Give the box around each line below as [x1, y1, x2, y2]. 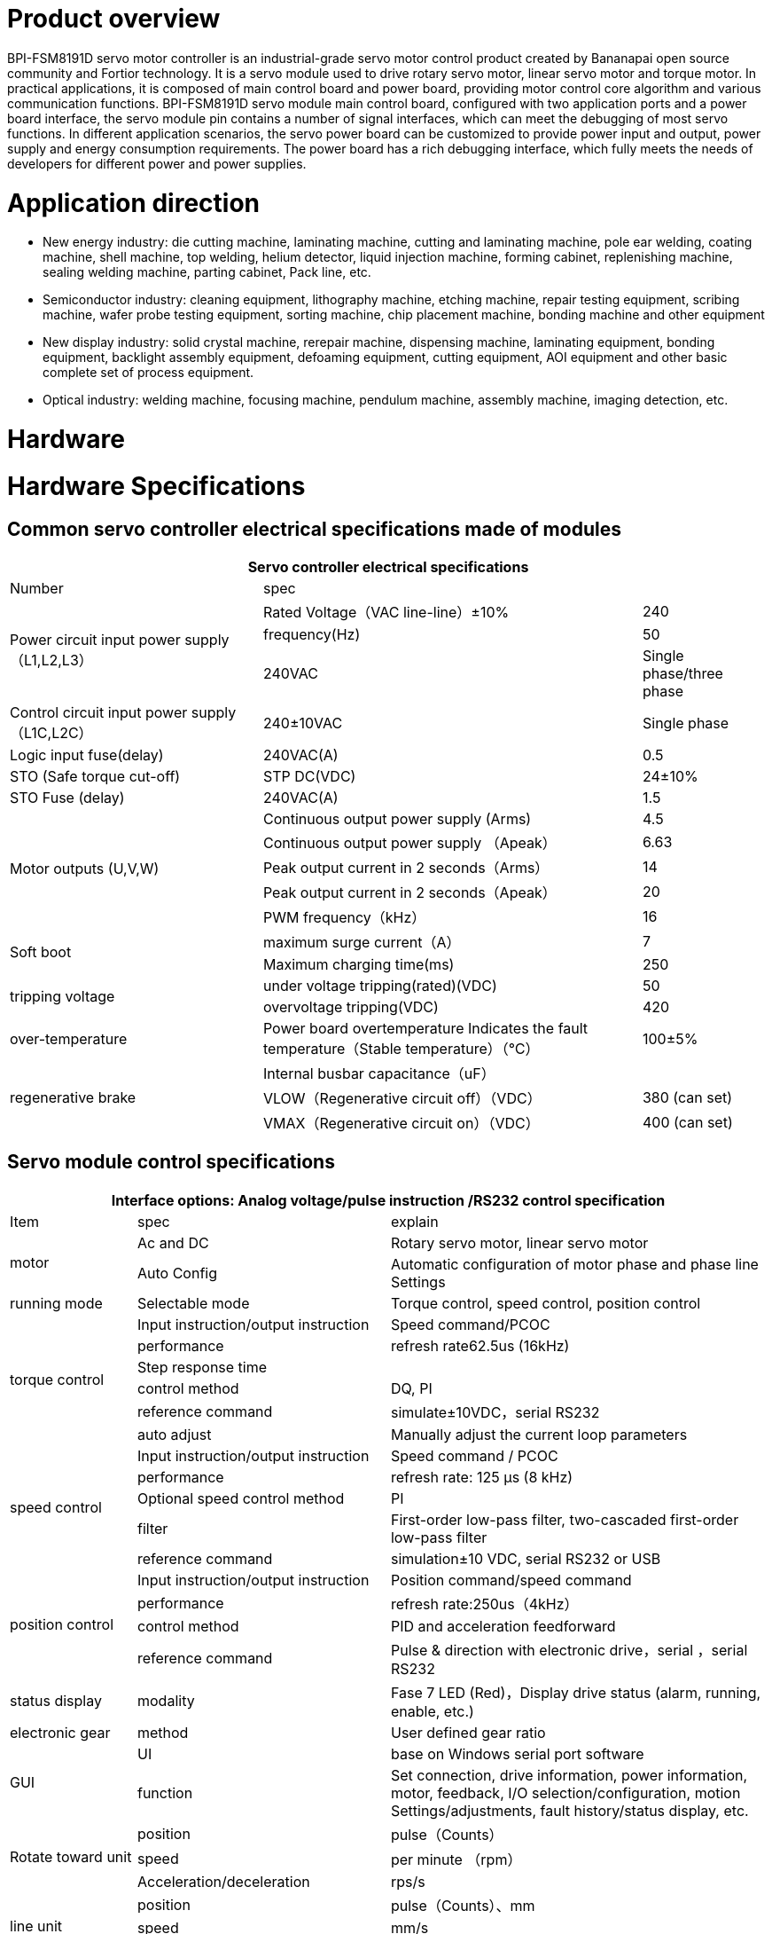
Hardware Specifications [7, 470, 306, 501]
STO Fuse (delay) [10, 788, 125, 806]
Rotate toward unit [10, 1847, 132, 1866]
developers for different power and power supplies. [7, 155, 307, 171]
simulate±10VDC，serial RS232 [390, 1403, 600, 1421]
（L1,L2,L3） [10, 650, 93, 669]
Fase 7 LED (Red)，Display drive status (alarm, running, [390, 1683, 761, 1702]
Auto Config [136, 1263, 217, 1282]
